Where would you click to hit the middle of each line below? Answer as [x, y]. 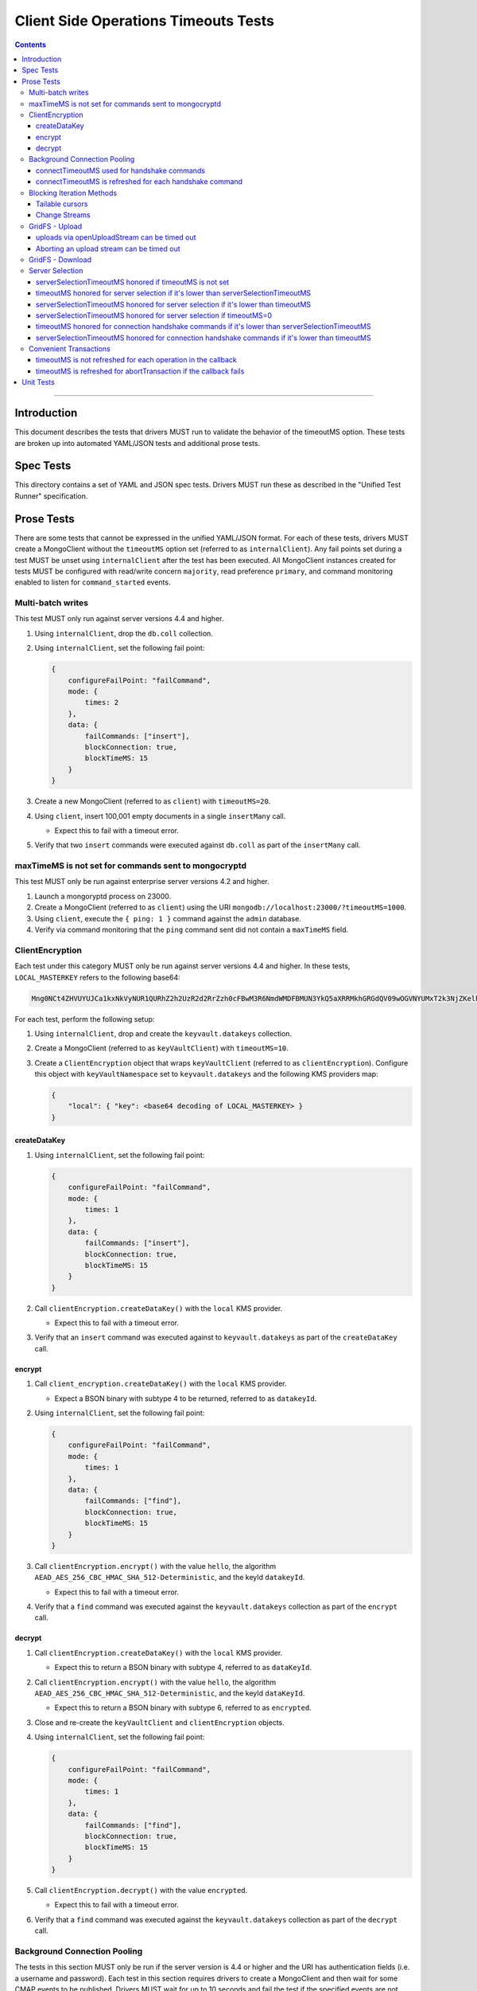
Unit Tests [38, 382]
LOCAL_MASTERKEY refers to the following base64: [97, 977]
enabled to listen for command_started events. [93, 582]
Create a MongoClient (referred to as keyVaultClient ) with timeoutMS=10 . [162, 1048]
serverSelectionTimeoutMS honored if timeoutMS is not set [133, 282]
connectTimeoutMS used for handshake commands [121, 170]
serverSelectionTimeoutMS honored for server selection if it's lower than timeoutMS [174, 304]
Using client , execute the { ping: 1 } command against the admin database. [168, 918]
